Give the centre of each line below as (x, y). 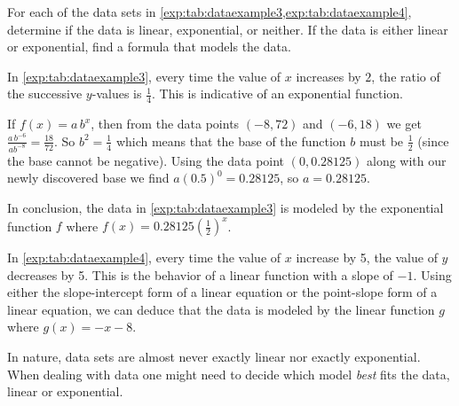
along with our (406, 160)
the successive (45, 94)
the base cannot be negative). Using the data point (146, 160)
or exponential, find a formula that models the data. (149, 47)
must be (382, 141)
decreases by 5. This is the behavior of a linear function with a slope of (200, 274)
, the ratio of (406, 76)
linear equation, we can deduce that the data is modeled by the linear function (221, 309)
